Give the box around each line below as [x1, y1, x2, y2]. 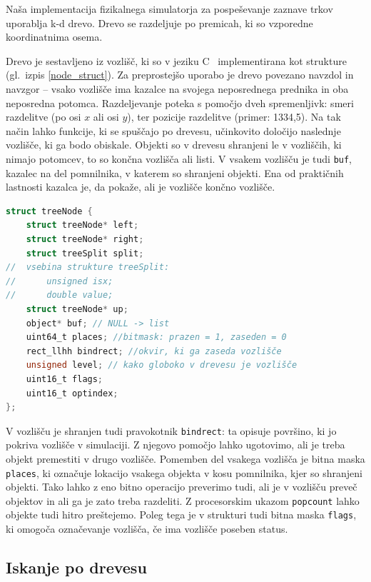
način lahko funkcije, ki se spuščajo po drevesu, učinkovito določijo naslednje [6, 123, 341, 138]
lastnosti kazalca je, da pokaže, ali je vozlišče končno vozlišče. [6, 179, 275, 194]
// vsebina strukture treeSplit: [6, 262, 170, 273]
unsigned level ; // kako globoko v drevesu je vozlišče [26, 360, 298, 371]
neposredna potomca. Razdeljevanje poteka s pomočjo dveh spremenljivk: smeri [6, 95, 354, 110]
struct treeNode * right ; [26, 234, 144, 244]
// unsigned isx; [6, 276, 113, 286]
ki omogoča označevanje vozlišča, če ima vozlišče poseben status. [6, 521, 288, 536]
